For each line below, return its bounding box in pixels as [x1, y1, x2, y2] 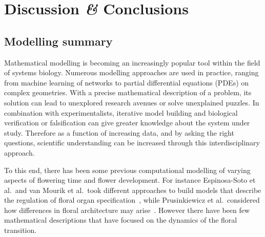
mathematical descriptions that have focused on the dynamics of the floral [4, 214, 237, 225]
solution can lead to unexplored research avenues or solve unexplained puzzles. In [4, 97, 259, 107]
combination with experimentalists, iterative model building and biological [4, 107, 238, 118]
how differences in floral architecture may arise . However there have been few [4, 204, 250, 215]
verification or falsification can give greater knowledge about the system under [4, 117, 250, 128]
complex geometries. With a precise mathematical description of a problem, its [4, 87, 252, 98]
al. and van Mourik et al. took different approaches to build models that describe [4, 184, 261, 195]
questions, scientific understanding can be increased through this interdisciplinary [4, 137, 260, 148]
